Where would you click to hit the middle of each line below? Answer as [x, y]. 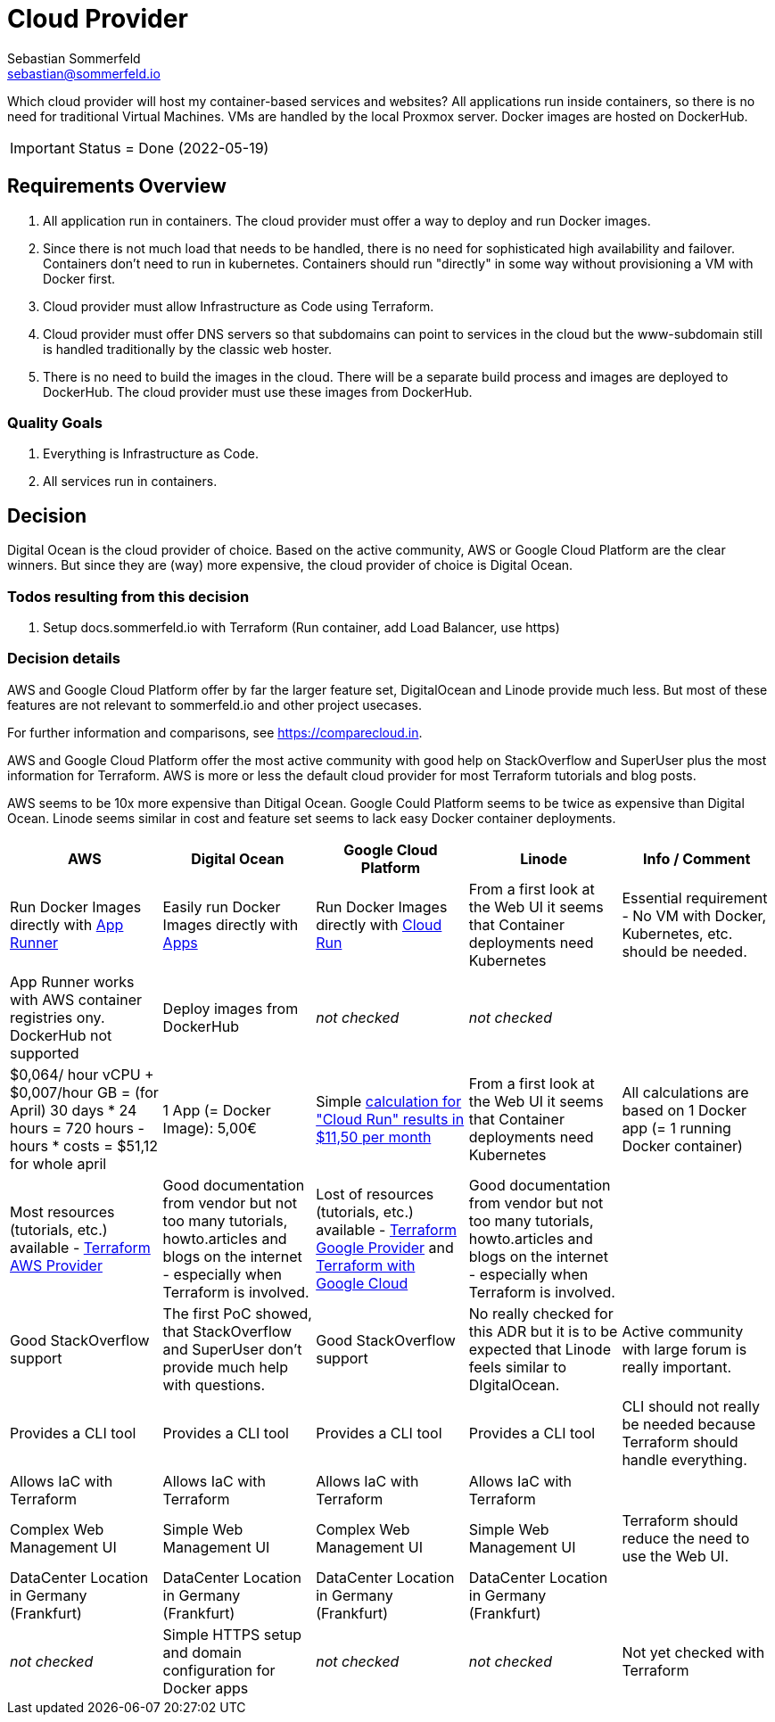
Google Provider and [385, 1247]
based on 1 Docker [684, 1110]
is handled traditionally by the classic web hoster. [187, 349]
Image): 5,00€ [210, 1128]
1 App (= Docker [217, 1110]
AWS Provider [56, 1265]
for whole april [58, 1163]
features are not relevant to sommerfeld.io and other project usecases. [214, 704]
